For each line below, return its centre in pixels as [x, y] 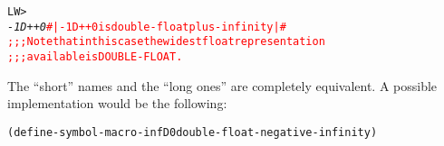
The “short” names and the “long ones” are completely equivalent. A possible [222, 85]
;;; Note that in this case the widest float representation [166, 42]
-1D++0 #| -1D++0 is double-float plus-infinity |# [147, 27]
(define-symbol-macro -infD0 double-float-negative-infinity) [193, 132]
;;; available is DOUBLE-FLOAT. [95, 56]
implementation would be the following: [117, 103]
